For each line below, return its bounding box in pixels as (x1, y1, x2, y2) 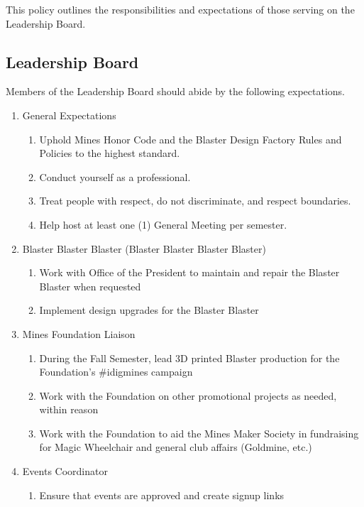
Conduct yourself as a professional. (39, 169, 191, 184)
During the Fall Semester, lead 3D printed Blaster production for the (39, 350, 340, 365)
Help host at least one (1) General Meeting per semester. (39, 217, 287, 231)
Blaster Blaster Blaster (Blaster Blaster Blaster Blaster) (22, 241, 266, 256)
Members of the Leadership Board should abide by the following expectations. (6, 84, 346, 99)
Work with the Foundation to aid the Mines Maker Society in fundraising (39, 425, 359, 440)
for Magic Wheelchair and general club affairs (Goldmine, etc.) (39, 440, 312, 454)
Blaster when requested (39, 278, 141, 293)
